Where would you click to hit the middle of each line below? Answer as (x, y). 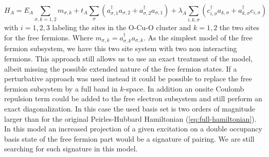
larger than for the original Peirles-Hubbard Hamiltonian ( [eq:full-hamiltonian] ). (130, 118)
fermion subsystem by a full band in (61, 88)
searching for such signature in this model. (71, 149)
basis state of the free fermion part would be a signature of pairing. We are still (129, 138)
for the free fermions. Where (49, 37)
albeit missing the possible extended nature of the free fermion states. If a (121, 68)
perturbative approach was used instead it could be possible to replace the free (128, 78)
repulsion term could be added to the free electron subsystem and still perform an (133, 98)
